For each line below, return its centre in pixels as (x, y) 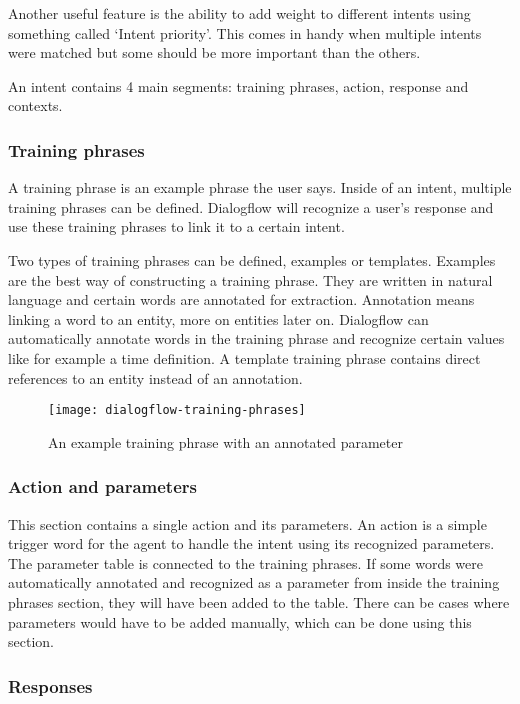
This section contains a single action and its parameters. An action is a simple (247, 523)
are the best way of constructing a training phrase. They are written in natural (250, 279)
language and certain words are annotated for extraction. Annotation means (241, 299)
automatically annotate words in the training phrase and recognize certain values (256, 338)
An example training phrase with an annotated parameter (225, 441)
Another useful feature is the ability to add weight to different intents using (239, 13)
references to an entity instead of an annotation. (155, 377)
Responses (50, 685)
